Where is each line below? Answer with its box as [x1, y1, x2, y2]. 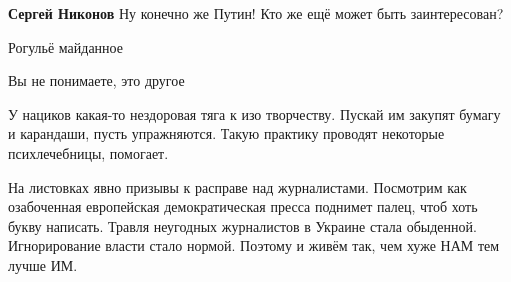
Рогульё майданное [8, 36, 123, 57]
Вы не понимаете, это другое [8, 70, 185, 91]
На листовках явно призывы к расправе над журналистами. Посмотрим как [8, 176, 467, 197]
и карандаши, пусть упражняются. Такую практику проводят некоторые [8, 123, 445, 144]
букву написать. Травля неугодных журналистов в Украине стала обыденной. [8, 215, 477, 236]
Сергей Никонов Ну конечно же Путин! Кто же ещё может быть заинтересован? [8, 3, 504, 23]
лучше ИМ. [8, 254, 78, 275]
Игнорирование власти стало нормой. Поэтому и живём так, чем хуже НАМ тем [8, 235, 500, 256]
